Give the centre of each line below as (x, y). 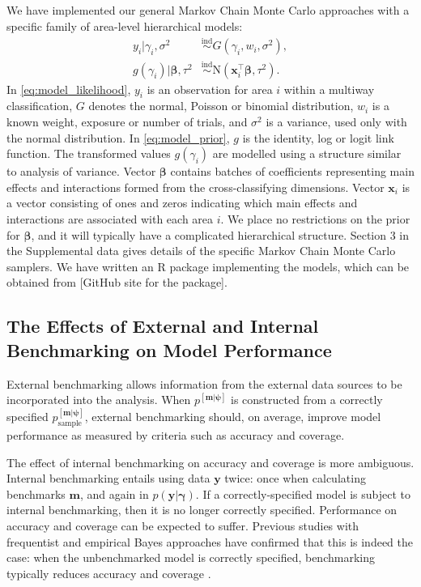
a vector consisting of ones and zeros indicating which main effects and (182, 203)
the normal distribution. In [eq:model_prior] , (118, 137)
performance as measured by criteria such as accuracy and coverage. (176, 435)
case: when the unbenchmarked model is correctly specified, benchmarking (191, 557)
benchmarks (36, 493)
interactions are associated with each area (110, 219)
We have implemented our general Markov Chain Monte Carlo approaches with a (208, 10)
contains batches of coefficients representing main (292, 171)
